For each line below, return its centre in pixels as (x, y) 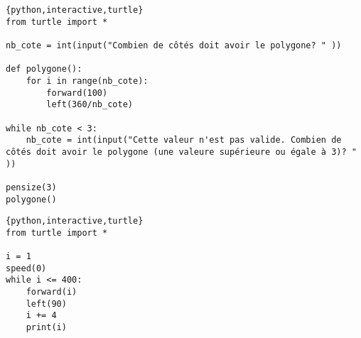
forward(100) (77, 93)
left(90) (46, 304)
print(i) (46, 328)
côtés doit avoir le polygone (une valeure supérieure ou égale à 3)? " (181, 152)
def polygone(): (44, 69)
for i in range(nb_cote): (87, 81)
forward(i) (52, 292)
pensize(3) (31, 187)
